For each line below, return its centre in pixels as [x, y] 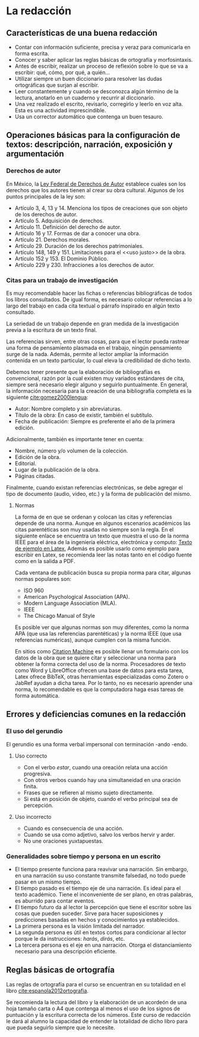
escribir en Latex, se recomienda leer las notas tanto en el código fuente [103, 555]
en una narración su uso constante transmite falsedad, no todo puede [100, 875]
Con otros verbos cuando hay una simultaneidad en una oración [102, 780]
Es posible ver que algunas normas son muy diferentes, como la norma [102, 627]
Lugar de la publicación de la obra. [57, 469]
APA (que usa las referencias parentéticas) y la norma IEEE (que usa [98, 633]
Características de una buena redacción [82, 33]
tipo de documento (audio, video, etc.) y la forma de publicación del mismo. [99, 494]
